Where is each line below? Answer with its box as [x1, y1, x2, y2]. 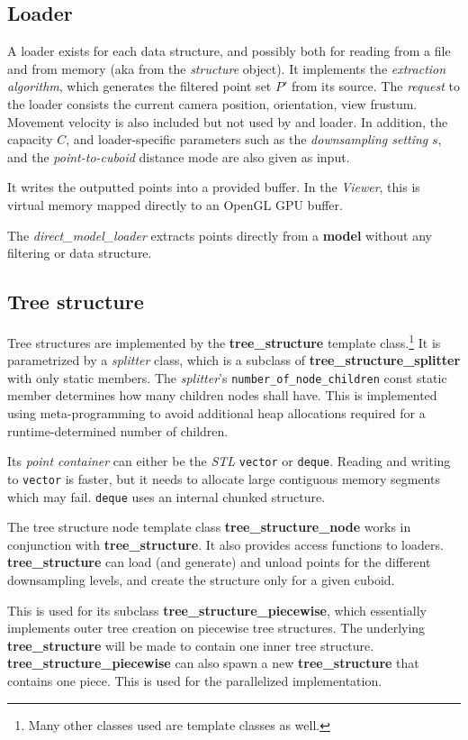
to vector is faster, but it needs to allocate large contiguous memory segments [7, 469, 440, 488]
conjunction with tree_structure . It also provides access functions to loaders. [7, 534, 444, 553]
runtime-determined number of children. [7, 421, 229, 440]
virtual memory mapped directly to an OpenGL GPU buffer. [7, 195, 343, 214]
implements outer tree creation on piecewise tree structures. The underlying [7, 618, 426, 637]
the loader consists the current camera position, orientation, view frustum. [7, 94, 418, 113]
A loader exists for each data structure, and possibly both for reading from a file [7, 41, 451, 60]
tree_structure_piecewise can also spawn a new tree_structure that [7, 653, 419, 672]
